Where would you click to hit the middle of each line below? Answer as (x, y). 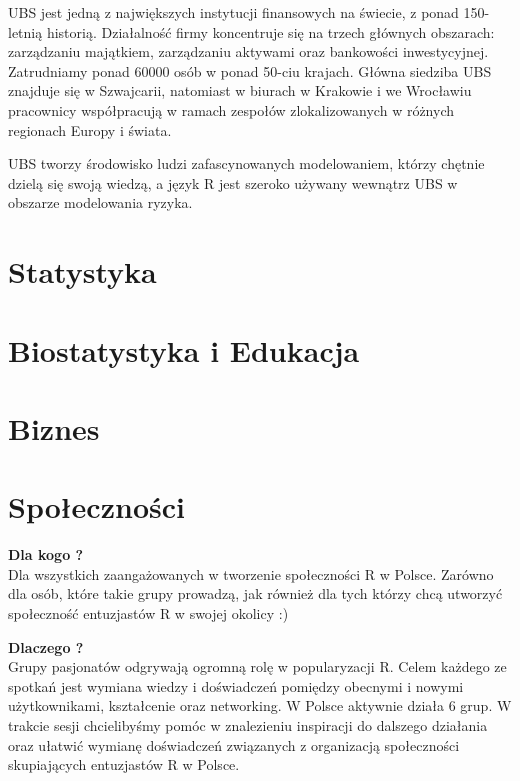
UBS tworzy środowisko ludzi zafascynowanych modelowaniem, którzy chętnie (246, 163)
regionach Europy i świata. (90, 129)
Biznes (54, 427)
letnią (25, 31)
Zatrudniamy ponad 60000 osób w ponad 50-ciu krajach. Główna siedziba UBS (250, 70)
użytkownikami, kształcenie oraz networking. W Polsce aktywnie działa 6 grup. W (260, 705)
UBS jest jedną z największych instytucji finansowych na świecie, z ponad (233, 12)
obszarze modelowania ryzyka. (100, 202)
